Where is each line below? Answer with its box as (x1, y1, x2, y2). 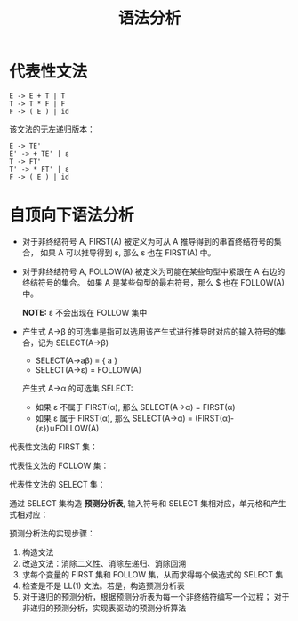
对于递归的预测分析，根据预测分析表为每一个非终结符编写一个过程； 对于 (21, 591, 290, 601)
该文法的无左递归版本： (9, 124, 95, 134)
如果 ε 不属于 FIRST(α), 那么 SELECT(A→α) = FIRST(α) (35, 401, 236, 412)
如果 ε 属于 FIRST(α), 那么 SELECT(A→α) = (35, 413, 194, 423)
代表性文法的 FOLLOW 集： (9, 460, 109, 471)
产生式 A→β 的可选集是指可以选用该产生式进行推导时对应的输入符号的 (21, 326, 278, 336)
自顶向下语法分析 (9, 206, 135, 225)
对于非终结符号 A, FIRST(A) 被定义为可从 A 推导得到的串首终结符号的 (21, 236, 274, 246)
